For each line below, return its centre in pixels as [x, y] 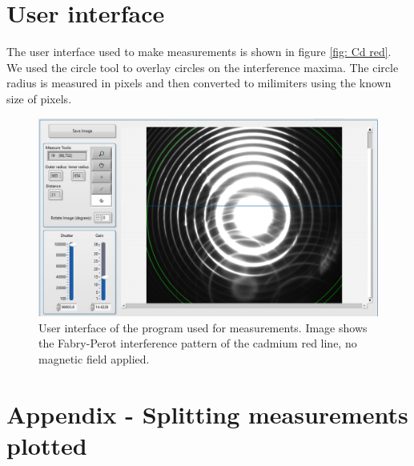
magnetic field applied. [94, 358]
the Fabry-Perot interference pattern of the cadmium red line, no [198, 343]
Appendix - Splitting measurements [207, 414]
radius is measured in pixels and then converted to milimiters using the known [199, 83]
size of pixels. [39, 98]
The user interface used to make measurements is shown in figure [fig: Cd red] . [199, 52]
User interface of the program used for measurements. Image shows [203, 327]
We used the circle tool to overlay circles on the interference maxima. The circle [203, 67]
